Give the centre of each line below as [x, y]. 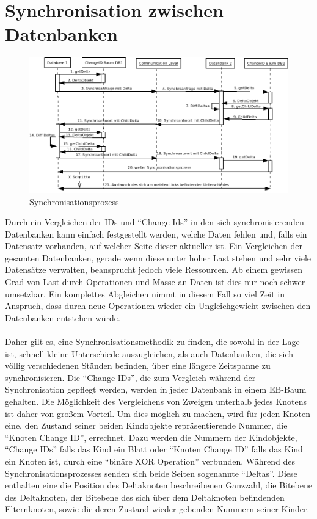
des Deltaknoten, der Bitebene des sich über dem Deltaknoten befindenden [145, 497]
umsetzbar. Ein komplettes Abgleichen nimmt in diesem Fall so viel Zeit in [145, 293]
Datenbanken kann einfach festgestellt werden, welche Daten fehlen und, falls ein [156, 234]
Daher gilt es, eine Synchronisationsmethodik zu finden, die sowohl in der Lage [152, 342]
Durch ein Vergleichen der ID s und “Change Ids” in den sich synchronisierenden [155, 222]
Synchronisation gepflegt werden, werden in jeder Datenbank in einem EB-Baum [156, 389]
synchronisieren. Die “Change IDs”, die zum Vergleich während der [130, 377]
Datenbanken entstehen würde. [63, 317]
